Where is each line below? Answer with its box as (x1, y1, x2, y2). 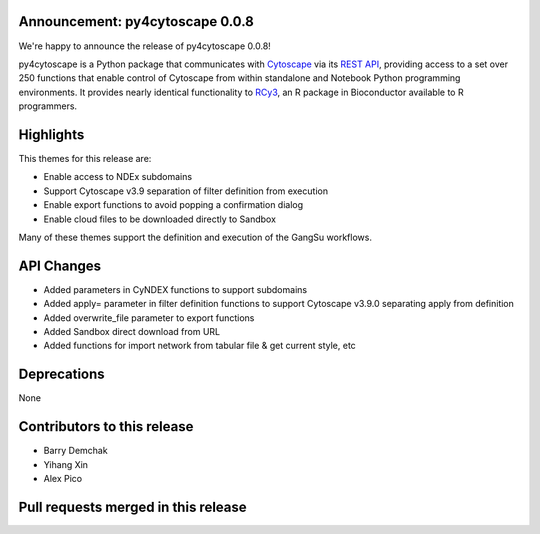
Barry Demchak (43, 445, 109, 457)
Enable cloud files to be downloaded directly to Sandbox (43, 213, 277, 225)
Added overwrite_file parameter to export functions (43, 311, 255, 324)
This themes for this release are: (18, 152, 152, 164)
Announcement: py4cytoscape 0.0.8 (18, 13, 255, 30)
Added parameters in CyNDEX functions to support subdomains (43, 283, 308, 295)
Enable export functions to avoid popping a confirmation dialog (43, 199, 304, 211)
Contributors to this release (18, 418, 194, 435)
